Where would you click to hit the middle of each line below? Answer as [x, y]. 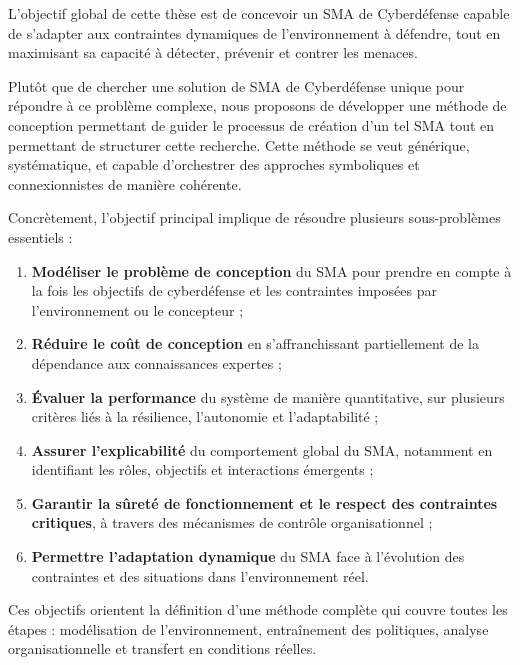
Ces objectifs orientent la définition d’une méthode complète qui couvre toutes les [258, 609]
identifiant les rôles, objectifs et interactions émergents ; [202, 469]
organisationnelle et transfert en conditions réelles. [162, 648]
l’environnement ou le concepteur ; [137, 309]
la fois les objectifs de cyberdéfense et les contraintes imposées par [234, 290]
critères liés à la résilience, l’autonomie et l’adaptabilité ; [205, 416]
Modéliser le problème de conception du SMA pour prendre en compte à [271, 270]
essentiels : [40, 236]
